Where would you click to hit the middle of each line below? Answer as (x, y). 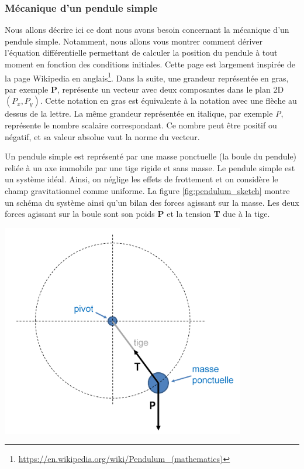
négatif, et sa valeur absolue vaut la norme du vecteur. (102, 136)
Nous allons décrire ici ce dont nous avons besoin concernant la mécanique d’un (147, 30)
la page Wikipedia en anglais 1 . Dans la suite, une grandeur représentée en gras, (147, 77)
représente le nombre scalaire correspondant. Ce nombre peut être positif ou (141, 125)
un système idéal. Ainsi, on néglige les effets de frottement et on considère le (141, 179)
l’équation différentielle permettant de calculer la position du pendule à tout (141, 52)
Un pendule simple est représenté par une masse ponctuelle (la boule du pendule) (151, 156)
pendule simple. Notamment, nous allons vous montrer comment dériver (134, 41)
